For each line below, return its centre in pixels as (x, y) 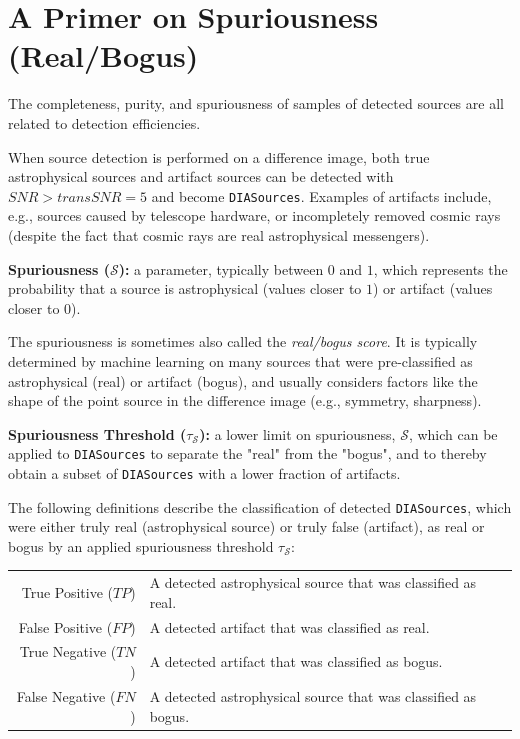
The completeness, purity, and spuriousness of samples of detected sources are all (256, 103)
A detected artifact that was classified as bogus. (296, 661)
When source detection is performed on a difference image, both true (219, 156)
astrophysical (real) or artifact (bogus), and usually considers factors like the (243, 380)
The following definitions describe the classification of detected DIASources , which (260, 506)
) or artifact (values (433, 288)
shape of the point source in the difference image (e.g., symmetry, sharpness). (245, 400)
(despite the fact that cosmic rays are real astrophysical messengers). (219, 234)
